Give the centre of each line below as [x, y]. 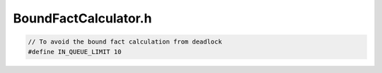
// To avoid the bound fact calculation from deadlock [125, 42]
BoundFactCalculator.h [82, 18]
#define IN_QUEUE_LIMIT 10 [75, 52]
